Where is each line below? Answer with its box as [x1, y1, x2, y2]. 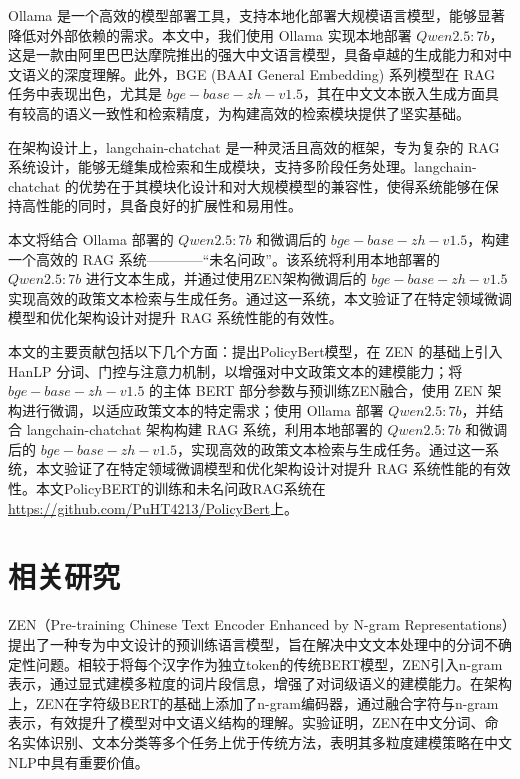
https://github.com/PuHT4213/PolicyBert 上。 [8, 497, 299, 518]
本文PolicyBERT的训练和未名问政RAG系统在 [35, 478, 326, 499]
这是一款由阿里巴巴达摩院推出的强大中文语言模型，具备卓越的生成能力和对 [8, 44, 498, 65]
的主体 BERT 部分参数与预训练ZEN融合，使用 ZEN [149, 380, 483, 401]
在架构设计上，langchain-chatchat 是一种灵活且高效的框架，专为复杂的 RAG [8, 136, 500, 157]
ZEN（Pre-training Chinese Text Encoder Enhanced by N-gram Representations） [8, 614, 509, 635]
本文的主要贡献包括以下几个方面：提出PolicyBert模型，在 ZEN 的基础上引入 [8, 340, 503, 361]
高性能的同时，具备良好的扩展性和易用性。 [21, 195, 302, 216]
